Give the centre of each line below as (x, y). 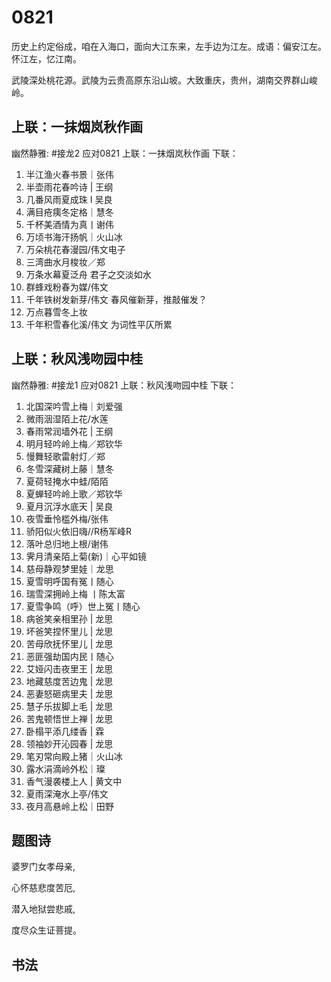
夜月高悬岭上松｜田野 (69, 806)
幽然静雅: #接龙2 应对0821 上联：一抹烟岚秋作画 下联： (125, 153)
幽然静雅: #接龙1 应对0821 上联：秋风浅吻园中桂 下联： (124, 385)
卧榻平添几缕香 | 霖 (65, 731)
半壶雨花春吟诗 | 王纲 (69, 187)
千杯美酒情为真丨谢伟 (69, 224)
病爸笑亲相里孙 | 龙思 (69, 618)
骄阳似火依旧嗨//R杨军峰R (78, 531)
